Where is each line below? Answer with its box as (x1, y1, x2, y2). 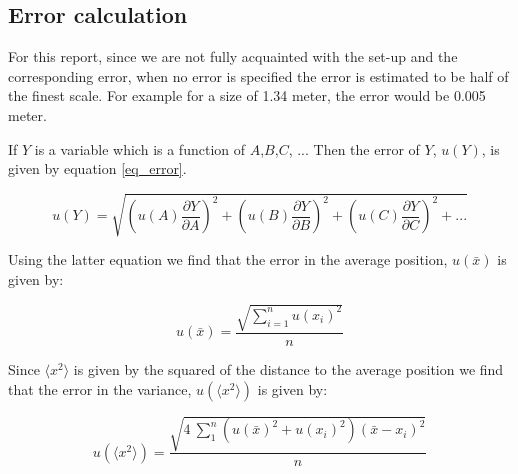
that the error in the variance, (8, 378, 192, 399)
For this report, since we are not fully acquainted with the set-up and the (8, 46, 458, 67)
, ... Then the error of (288, 138, 420, 159)
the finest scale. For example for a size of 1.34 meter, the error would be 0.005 (8, 85, 486, 106)
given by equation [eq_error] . (8, 158, 187, 179)
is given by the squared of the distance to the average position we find (73, 359, 504, 380)
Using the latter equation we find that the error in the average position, (8, 249, 448, 270)
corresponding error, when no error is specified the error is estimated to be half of (8, 65, 509, 86)
